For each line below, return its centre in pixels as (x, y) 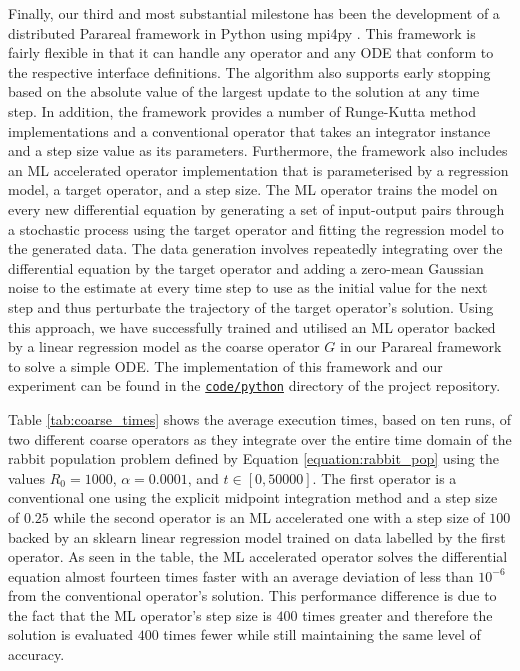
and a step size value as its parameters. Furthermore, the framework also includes (258, 150)
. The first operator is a (384, 477)
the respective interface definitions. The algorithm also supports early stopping (249, 71)
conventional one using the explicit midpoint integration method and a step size (253, 497)
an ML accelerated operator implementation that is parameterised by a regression (258, 169)
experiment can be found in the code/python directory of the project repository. (254, 385)
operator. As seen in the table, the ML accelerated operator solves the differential (258, 556)
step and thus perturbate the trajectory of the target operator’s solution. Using (251, 306)
